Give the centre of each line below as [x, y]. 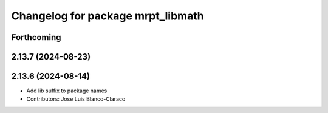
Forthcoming [36, 37]
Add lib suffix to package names [67, 91]
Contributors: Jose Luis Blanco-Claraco [76, 99]
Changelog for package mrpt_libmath [108, 16]
